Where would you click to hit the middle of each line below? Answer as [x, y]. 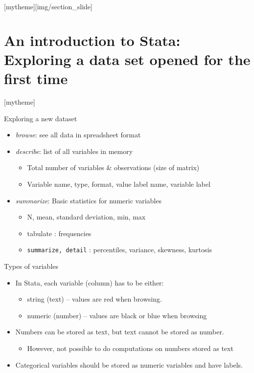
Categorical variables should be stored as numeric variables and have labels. [129, 364]
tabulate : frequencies [59, 233]
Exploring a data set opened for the [127, 59]
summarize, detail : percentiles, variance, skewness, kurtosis [119, 250]
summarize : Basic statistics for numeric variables [88, 200]
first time [36, 78]
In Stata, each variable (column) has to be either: [90, 282]
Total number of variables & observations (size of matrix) [113, 167]
